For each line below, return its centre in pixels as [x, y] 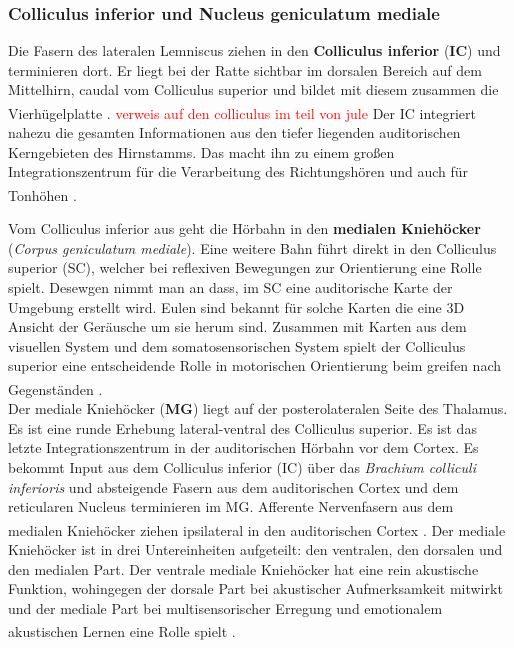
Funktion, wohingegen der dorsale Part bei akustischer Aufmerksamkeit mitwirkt [255, 588]
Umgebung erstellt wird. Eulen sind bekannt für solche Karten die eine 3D [236, 306]
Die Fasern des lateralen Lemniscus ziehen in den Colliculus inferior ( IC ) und [254, 50]
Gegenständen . [55, 388]
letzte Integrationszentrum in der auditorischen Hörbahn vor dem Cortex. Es [243, 447]
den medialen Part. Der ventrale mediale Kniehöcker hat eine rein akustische [243, 568]
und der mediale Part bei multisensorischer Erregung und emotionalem [225, 607]
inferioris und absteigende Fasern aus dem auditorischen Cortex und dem [233, 486]
